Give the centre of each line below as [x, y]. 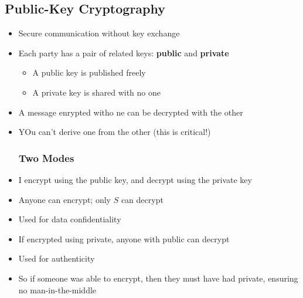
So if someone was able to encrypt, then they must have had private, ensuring [158, 278]
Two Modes [46, 158]
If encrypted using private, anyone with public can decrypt [124, 238]
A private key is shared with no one [96, 92]
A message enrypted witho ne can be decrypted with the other [131, 112]
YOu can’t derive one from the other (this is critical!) [115, 132]
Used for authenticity [57, 258]
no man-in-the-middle [57, 289]
